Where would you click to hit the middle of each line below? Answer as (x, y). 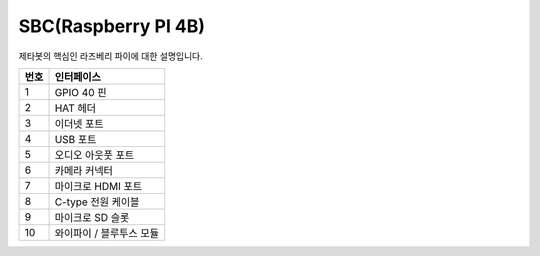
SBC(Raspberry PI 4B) (111, 26)
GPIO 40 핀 (80, 92)
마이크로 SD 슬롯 (92, 217)
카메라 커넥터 (84, 170)
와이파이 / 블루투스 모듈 (107, 233)
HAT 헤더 (75, 108)
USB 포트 (75, 139)
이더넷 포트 (79, 123)
